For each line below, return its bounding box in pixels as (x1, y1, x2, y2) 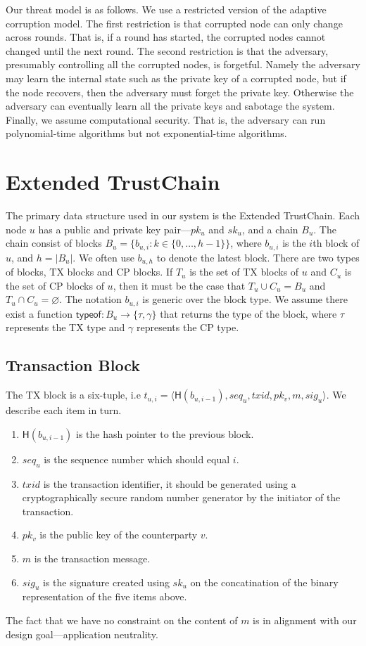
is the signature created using (42, 574, 170, 589)
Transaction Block (6, 354, 140, 376)
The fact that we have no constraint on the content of (6, 612, 238, 627)
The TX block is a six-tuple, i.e (6, 387, 141, 402)
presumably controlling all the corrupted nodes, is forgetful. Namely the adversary (6, 57, 360, 72)
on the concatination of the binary (190, 574, 339, 589)
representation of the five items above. (22, 589, 187, 604)
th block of (313, 235, 360, 250)
